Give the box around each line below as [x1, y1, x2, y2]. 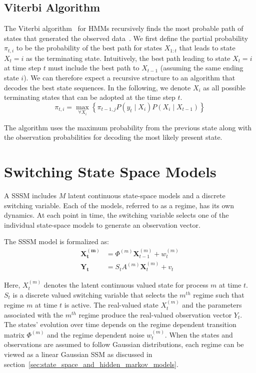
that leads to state [179, 42, 235, 53]
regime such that [193, 289, 244, 300]
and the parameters [182, 300, 242, 310]
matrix [4, 329, 24, 340]
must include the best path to [48, 62, 139, 73]
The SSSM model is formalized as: [4, 236, 109, 247]
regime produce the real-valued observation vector [78, 309, 232, 320]
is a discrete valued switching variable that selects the [12, 289, 177, 300]
